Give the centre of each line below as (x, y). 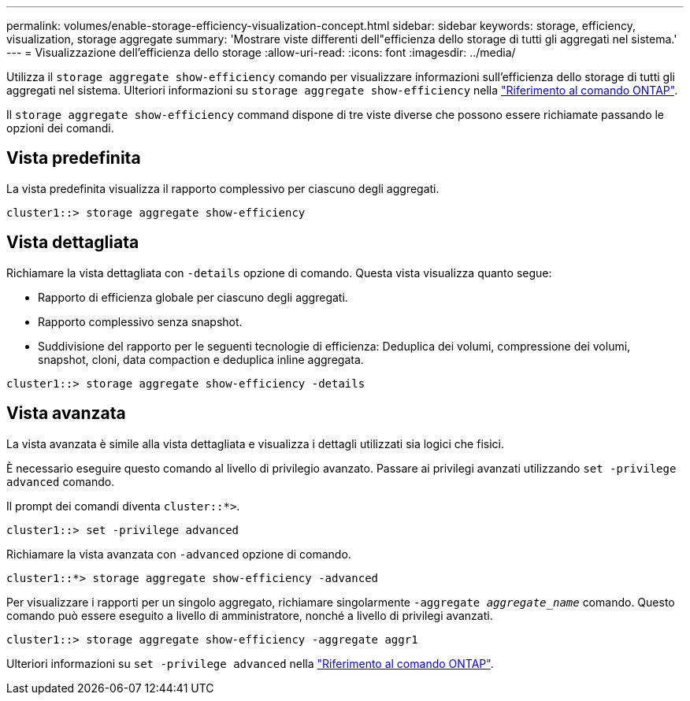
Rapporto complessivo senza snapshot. (140, 321)
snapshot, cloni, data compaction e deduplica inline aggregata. (201, 359)
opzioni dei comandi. (60, 128)
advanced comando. (61, 481)
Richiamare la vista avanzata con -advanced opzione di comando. (179, 554)
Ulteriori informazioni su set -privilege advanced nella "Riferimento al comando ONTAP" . (250, 663)
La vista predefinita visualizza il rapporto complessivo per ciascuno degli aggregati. (223, 188)
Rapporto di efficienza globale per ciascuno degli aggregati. (193, 297)
